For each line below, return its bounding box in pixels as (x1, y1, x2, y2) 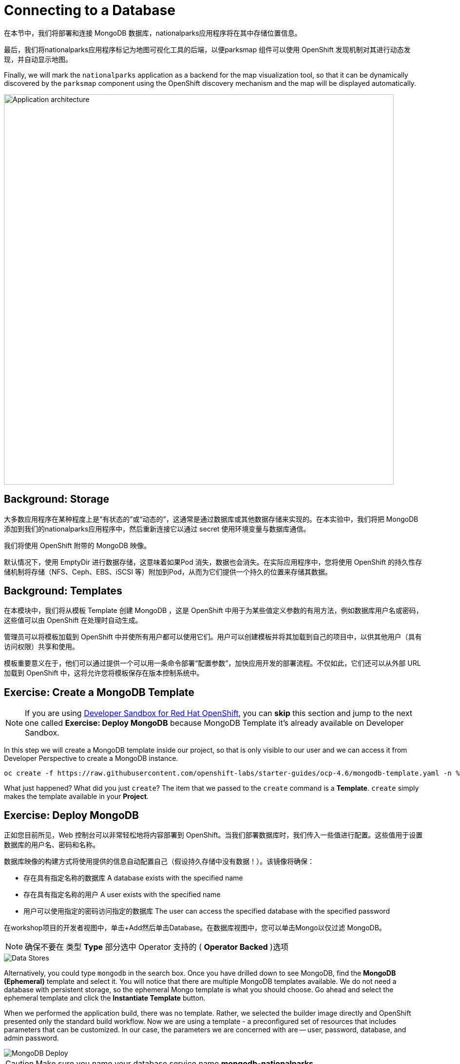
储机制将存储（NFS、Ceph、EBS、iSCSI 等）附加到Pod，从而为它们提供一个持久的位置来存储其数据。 (4, 567, 332, 576)
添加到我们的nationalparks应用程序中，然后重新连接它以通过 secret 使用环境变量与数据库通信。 (4, 524, 310, 533)
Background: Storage (4, 493, 110, 506)
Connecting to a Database (4, 2, 175, 19)
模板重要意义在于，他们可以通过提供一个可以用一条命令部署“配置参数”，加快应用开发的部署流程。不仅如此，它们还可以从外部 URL (4, 659, 421, 668)
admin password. (4, 1034, 59, 1043)
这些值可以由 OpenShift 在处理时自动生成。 (4, 616, 142, 625)
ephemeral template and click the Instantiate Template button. (4, 994, 206, 1003)
